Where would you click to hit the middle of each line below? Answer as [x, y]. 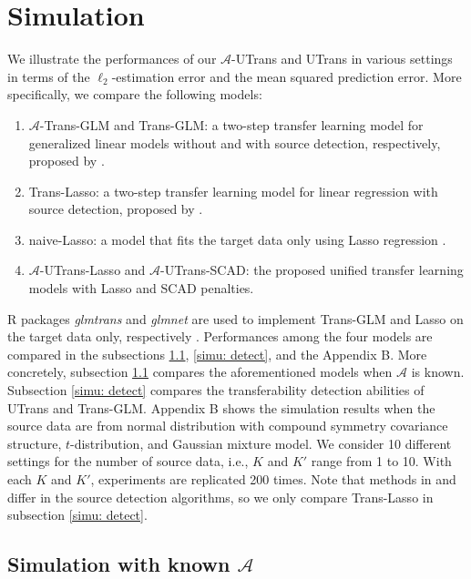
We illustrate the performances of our [112, 59]
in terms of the [49, 76]
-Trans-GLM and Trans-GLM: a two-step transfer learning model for [231, 124]
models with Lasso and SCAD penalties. [141, 288]
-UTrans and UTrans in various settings [342, 59]
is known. [438, 372]
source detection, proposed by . [116, 209]
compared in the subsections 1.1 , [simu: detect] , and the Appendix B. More [217, 354]
